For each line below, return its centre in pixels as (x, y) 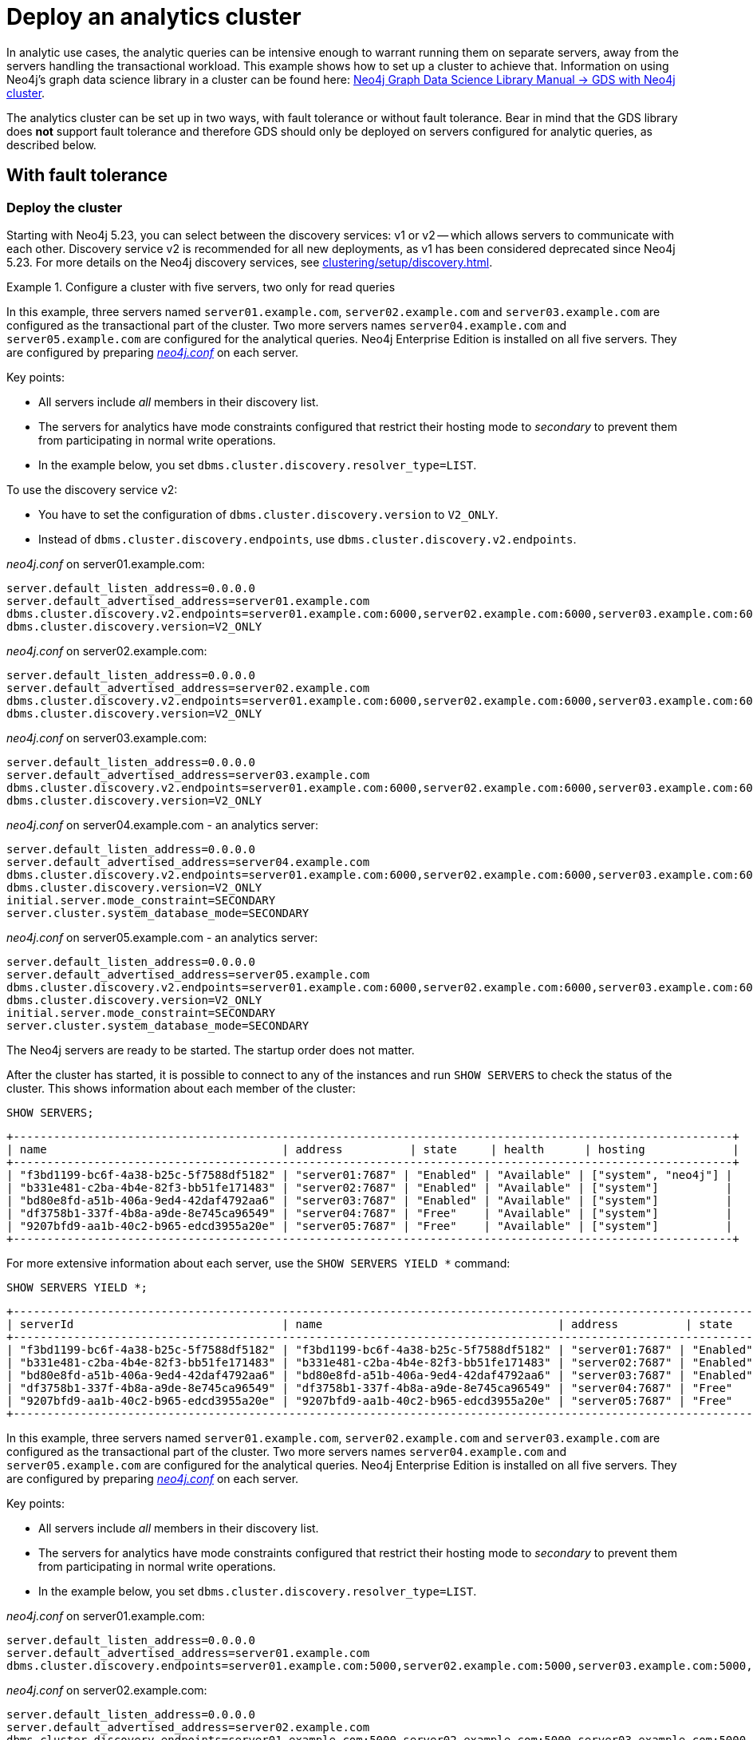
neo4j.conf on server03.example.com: (107, 738)
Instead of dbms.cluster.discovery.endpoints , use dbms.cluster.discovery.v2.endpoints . (308, 539)
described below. (51, 144)
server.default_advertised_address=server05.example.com (188, 974)
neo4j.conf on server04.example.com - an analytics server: (162, 825)
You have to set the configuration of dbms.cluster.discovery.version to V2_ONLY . (268, 514)
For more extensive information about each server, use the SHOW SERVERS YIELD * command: (258, 1263)
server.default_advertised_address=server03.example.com (188, 775)
